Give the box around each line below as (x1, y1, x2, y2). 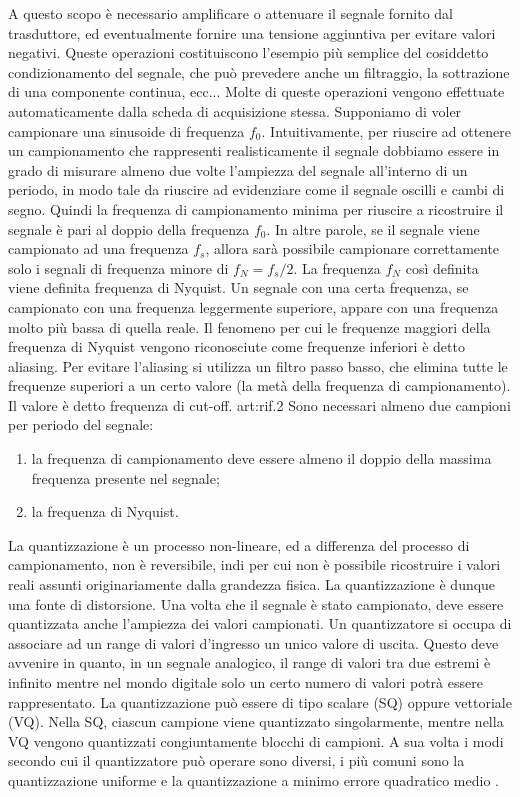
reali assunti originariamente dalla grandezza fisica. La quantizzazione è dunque (8, 574, 496, 595)
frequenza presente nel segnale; (31, 467, 220, 488)
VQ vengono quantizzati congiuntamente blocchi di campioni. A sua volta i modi (8, 730, 504, 751)
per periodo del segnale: (8, 414, 154, 435)
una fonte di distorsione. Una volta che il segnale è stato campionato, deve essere (8, 593, 504, 614)
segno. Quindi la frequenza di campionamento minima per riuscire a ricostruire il (8, 198, 504, 219)
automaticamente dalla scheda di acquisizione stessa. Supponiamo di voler (8, 100, 462, 121)
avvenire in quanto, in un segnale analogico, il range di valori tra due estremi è (8, 652, 491, 673)
